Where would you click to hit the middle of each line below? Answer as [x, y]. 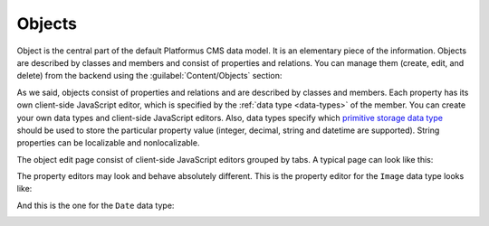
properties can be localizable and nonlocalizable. [108, 143]
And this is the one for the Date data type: [96, 205]
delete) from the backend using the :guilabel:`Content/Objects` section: [149, 76]
